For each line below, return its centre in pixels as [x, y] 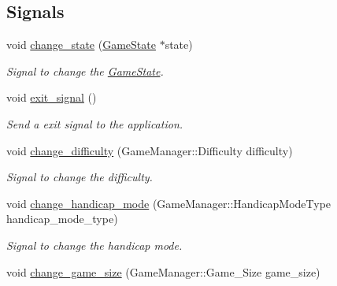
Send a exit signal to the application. [95, 123]
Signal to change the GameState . [85, 71]
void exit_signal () [52, 97]
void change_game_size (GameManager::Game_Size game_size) [163, 271]
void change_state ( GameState [81, 45]
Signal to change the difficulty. [80, 177]
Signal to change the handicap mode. [94, 245]
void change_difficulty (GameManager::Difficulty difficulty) [150, 150]
